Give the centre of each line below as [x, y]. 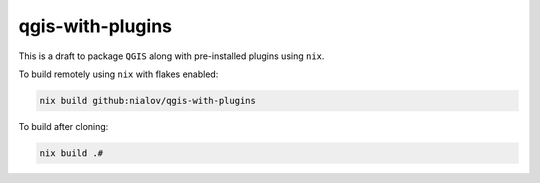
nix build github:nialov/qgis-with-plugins [148, 100]
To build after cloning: [63, 126]
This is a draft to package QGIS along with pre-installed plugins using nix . [171, 56]
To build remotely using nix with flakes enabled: [118, 74]
